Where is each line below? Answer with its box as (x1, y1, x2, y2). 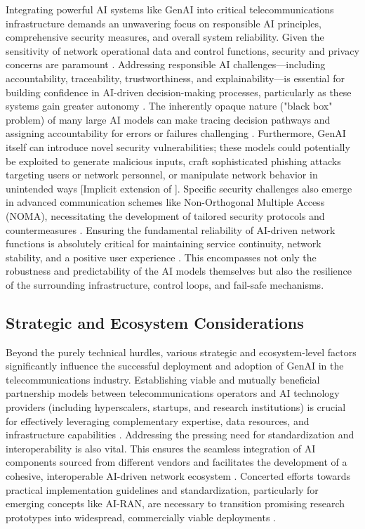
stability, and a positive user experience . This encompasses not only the (6, 249, 317, 264)
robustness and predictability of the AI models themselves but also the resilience (6, 263, 352, 278)
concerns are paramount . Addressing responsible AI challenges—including (6, 57, 326, 72)
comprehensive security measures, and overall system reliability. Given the (6, 30, 324, 44)
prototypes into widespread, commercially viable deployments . (6, 509, 276, 524)
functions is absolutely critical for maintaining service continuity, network (6, 236, 321, 251)
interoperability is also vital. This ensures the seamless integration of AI (6, 440, 316, 455)
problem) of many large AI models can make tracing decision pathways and (6, 112, 331, 126)
